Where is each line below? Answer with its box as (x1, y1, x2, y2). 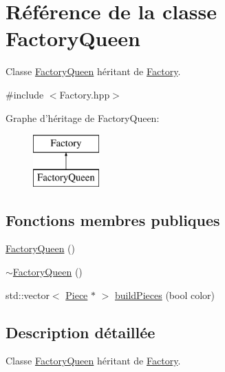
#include (6, 87, 44, 101)
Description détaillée (6, 321, 156, 342)
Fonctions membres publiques (6, 209, 220, 230)
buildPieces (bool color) (114, 287, 215, 302)
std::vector (6, 287, 50, 302)
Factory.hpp (59, 87, 110, 101)
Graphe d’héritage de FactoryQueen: (6, 110, 160, 125)
